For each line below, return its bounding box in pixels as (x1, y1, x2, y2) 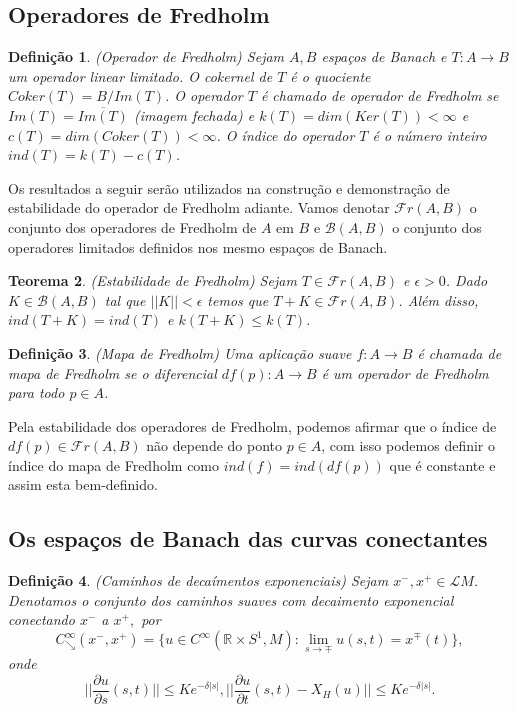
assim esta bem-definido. (8, 474, 158, 495)
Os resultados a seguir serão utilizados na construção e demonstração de (8, 177, 450, 198)
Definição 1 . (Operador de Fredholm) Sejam (8, 46, 285, 67)
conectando (8, 609, 75, 630)
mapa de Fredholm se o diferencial (8, 362, 217, 383)
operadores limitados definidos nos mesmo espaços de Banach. (8, 236, 388, 257)
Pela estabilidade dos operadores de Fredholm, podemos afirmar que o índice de (8, 415, 497, 436)
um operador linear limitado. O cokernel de (8, 65, 273, 86)
